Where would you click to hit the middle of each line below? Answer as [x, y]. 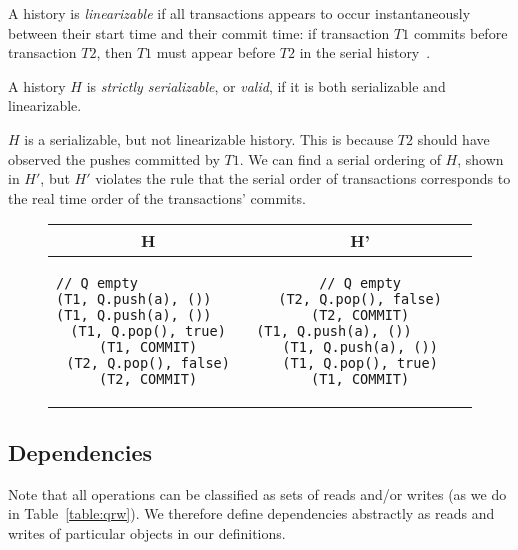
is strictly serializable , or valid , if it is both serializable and [266, 85]
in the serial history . [365, 52]
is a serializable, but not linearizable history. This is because [209, 138]
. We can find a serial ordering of [340, 158]
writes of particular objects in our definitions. [147, 532]
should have [453, 138]
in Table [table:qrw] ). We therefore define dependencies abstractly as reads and [251, 513]
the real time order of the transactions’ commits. [157, 197]
